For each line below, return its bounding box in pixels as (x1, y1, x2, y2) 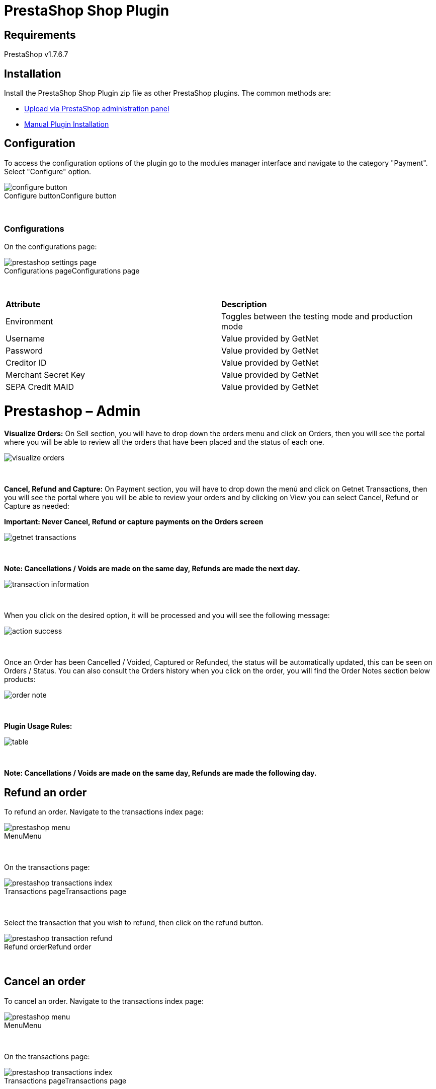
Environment (6, 316, 53, 326)
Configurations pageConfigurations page (4, 266, 140, 275)
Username (6, 333, 45, 344)
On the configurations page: (4, 242, 97, 251)
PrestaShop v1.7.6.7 (4, 50, 68, 59)
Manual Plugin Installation (24, 120, 109, 129)
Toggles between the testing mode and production (221, 311, 413, 321)
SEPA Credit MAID (6, 381, 74, 392)
